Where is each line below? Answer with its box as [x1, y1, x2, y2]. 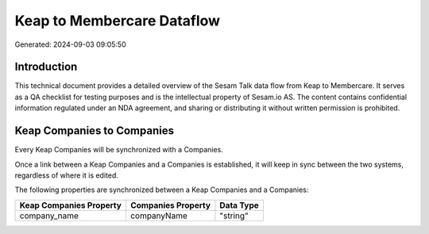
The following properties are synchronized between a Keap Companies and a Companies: [14, 185, 309, 194]
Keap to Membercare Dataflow [14, 12, 221, 29]
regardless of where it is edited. [14, 171, 119, 180]
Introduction [14, 60, 78, 74]
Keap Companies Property [19, 199, 122, 210]
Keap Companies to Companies [14, 124, 175, 138]
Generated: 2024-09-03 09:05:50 [14, 40, 126, 49]
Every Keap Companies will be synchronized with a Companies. [14, 145, 224, 155]
